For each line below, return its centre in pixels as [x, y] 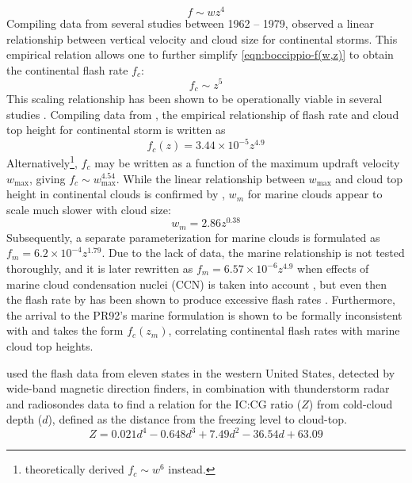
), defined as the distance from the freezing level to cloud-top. [197, 419]
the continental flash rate [67, 69]
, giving [48, 178]
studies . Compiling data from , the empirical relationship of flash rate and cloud [203, 114]
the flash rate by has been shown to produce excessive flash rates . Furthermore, [201, 299]
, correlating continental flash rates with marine [284, 330]
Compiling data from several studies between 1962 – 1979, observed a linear [190, 23]
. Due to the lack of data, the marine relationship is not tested [253, 253]
